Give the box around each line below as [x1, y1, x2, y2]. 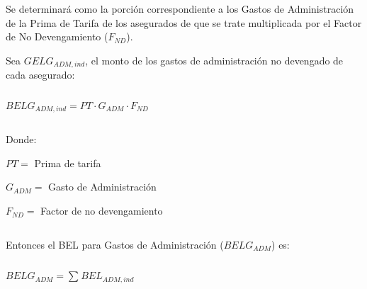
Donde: [6, 132, 37, 147]
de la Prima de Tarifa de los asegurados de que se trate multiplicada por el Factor [6, 15, 362, 30]
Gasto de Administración [48, 179, 157, 194]
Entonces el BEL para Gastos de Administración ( [6, 237, 224, 251]
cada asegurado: [6, 67, 75, 82]
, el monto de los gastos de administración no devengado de [85, 52, 344, 67]
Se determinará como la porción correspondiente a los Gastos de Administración [6, 1, 354, 16]
